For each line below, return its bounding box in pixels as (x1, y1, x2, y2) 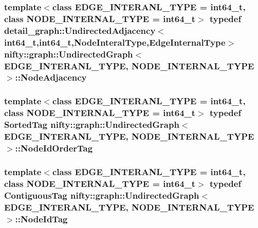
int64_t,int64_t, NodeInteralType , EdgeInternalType (4, 35, 226, 48)
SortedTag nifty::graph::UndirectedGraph (4, 118, 179, 131)
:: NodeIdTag (15, 212, 68, 225)
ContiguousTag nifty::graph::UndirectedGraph (4, 188, 199, 201)
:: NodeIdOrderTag (15, 141, 93, 154)
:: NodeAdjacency (15, 71, 87, 84)
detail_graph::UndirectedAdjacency (4, 24, 156, 36)
